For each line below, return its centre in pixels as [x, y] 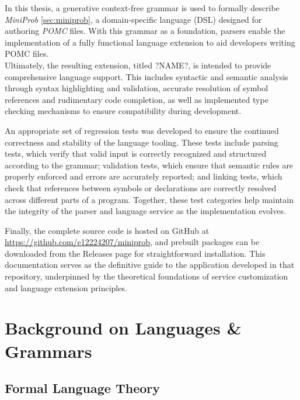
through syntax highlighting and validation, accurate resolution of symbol [137, 88]
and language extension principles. [66, 287]
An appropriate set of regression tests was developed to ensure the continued [142, 130]
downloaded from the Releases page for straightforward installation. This [135, 253]
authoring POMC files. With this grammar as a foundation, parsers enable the [145, 31]
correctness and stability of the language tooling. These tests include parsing [142, 142]
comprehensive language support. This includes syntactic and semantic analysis [146, 76]
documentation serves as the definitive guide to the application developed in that [150, 265]
